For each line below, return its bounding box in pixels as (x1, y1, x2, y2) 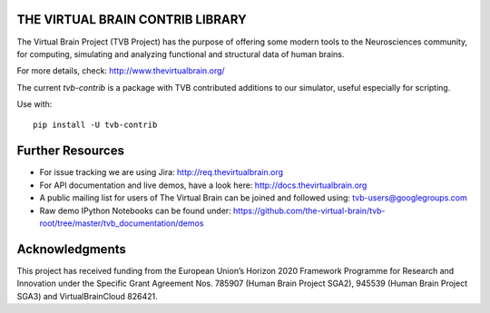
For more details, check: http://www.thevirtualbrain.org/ (16, 65, 226, 76)
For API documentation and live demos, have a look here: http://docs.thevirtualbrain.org (39, 180, 367, 191)
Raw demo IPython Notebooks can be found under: (39, 205, 231, 216)
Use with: (16, 99, 53, 110)
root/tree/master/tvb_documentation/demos (39, 218, 204, 229)
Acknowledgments (16, 241, 127, 257)
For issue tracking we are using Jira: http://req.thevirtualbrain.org (39, 167, 284, 178)
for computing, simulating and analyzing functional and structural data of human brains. (16, 48, 345, 59)
